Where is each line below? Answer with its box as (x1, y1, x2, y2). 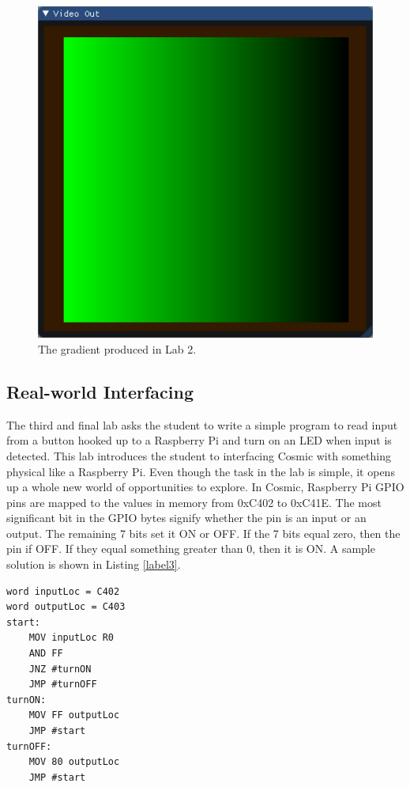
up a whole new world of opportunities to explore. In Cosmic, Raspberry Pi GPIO (6, 479, 404, 495)
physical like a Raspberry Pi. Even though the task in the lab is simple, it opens (6, 463, 395, 479)
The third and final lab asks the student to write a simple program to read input (6, 416, 398, 433)
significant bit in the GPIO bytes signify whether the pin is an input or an (6, 509, 367, 526)
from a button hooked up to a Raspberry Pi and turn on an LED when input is (6, 432, 392, 448)
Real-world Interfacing (6, 379, 194, 403)
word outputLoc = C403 (6, 601, 126, 613)
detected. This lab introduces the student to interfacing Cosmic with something (6, 447, 391, 463)
